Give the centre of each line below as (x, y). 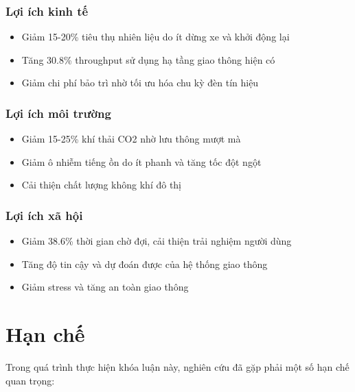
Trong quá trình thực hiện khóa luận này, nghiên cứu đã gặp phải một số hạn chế (177, 367)
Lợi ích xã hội (44, 215)
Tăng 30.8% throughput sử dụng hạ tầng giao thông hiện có (148, 59)
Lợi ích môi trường (58, 113)
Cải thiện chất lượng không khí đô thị (101, 185)
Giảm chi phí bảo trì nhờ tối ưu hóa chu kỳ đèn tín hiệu (140, 83)
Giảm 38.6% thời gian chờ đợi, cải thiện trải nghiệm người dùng (157, 241)
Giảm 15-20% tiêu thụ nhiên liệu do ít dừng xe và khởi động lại (156, 37)
